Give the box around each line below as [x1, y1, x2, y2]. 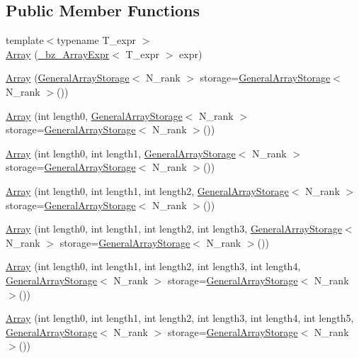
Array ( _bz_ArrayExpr [6, 46, 110, 61]
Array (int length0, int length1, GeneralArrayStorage [6, 145, 236, 160]
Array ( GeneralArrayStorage [6, 70, 130, 85]
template [6, 33, 44, 47]
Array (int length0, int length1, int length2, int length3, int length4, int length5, [6, 311, 354, 325]
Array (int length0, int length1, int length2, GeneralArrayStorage [6, 183, 289, 198]
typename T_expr [57, 33, 136, 47]
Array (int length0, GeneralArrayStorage [6, 108, 183, 123]
